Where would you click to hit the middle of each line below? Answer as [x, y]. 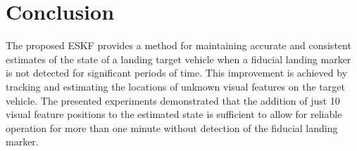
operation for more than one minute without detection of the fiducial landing [172, 127]
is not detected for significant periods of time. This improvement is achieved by [177, 73]
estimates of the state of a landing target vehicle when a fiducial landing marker [178, 59]
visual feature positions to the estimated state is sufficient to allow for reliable [174, 114]
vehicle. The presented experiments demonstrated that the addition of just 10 [173, 100]
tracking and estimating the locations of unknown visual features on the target [175, 86]
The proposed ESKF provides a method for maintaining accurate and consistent [178, 45]
